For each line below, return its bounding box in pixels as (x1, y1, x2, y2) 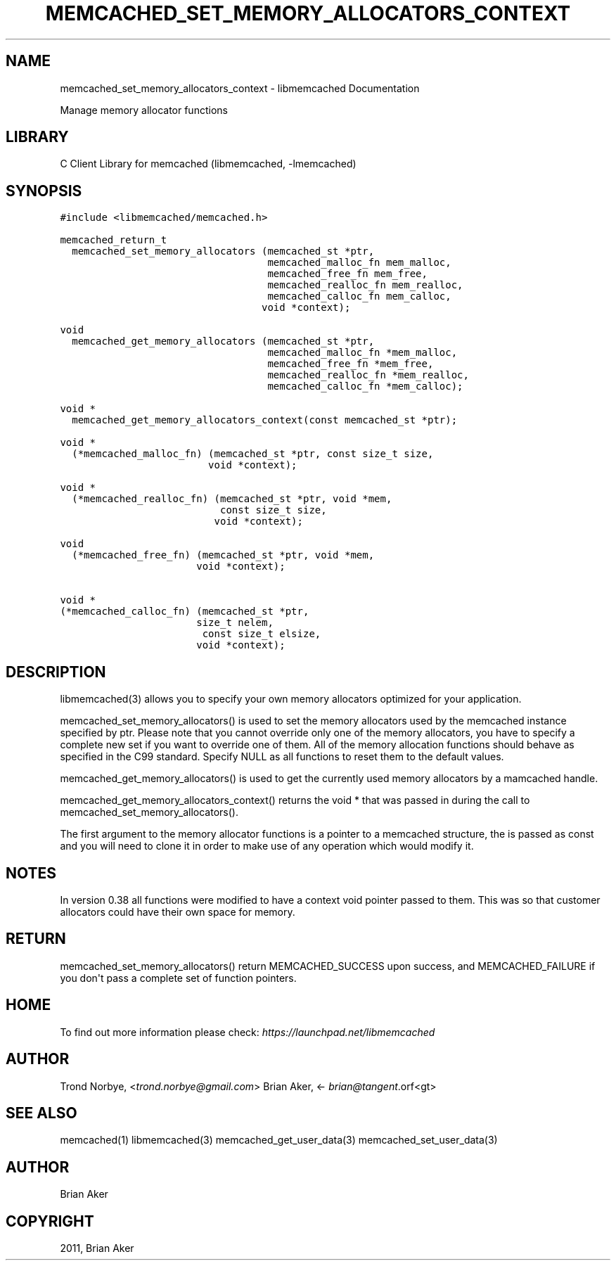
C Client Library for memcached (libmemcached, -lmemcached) (60, 158, 357, 170)
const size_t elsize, (202, 628, 321, 640)
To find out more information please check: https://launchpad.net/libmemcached (60, 1025, 435, 1038)
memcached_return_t (60, 234, 167, 246)
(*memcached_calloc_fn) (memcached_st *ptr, (60, 606, 309, 618)
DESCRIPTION (6, 663, 106, 681)
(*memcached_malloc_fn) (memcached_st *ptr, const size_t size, (72, 448, 434, 460)
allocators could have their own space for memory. (60, 905, 295, 918)
